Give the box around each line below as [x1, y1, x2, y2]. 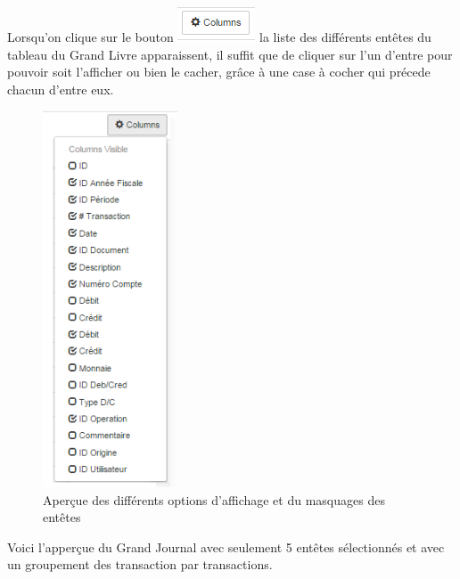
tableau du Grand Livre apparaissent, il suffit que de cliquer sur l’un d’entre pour [7, 45, 453, 63]
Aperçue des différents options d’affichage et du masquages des [43, 490, 385, 509]
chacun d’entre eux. [7, 79, 114, 98]
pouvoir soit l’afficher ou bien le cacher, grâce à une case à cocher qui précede [7, 62, 431, 81]
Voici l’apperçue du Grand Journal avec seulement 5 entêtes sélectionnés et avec [7, 537, 445, 556]
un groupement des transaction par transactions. [7, 555, 273, 574]
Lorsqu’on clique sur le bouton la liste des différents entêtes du [7, 28, 431, 45]
